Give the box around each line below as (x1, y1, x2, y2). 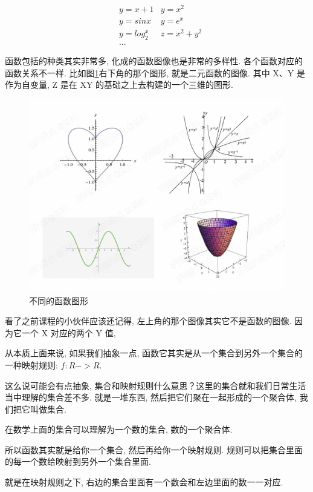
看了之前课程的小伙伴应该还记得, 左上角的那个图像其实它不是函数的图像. (5, 314, 292, 327)
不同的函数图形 (29, 294, 88, 307)
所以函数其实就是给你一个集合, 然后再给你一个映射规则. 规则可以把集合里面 (5, 443, 303, 456)
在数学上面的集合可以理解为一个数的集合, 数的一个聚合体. (5, 423, 233, 436)
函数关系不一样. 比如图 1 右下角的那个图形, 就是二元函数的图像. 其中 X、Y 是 (5, 66, 305, 79)
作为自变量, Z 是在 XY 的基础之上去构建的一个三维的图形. (5, 78, 233, 91)
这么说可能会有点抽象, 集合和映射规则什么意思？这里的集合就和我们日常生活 (5, 379, 306, 391)
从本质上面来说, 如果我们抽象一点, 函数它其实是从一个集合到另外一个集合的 (5, 347, 303, 359)
